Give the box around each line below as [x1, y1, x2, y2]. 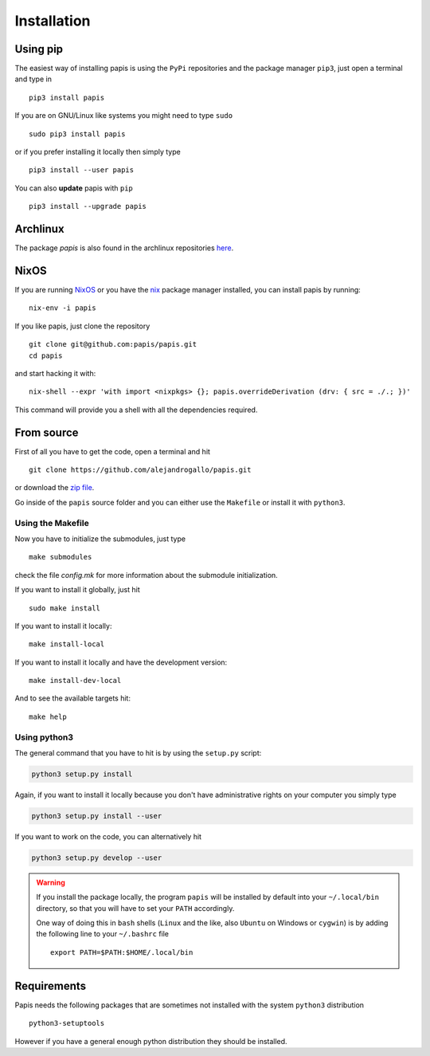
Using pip [14, 42, 64, 56]
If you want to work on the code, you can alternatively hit [14, 831, 202, 841]
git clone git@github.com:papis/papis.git [29, 340, 197, 349]
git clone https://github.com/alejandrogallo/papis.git [29, 465, 252, 474]
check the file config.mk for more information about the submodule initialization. [14, 570, 278, 579]
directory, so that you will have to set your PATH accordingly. [36, 903, 235, 913]
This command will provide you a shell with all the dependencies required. [14, 405, 258, 414]
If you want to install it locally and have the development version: [14, 658, 228, 667]
